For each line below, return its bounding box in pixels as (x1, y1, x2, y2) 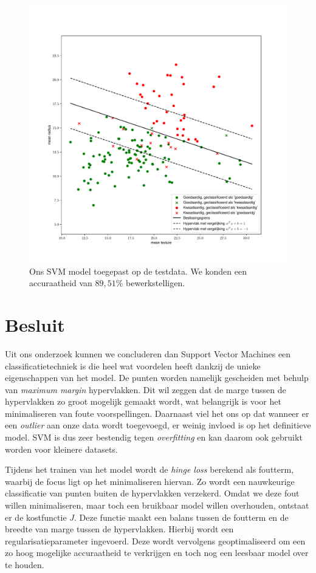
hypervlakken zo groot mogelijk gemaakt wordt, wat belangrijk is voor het (5, 395, 281, 408)
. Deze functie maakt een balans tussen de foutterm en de (74, 510, 289, 523)
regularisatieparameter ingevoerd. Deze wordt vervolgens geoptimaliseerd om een (5, 534, 306, 547)
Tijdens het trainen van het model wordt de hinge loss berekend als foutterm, (5, 463, 294, 476)
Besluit (5, 312, 65, 337)
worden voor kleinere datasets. (5, 442, 118, 455)
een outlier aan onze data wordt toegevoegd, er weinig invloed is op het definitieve (5, 419, 311, 431)
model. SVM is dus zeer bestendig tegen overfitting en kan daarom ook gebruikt (5, 431, 303, 444)
